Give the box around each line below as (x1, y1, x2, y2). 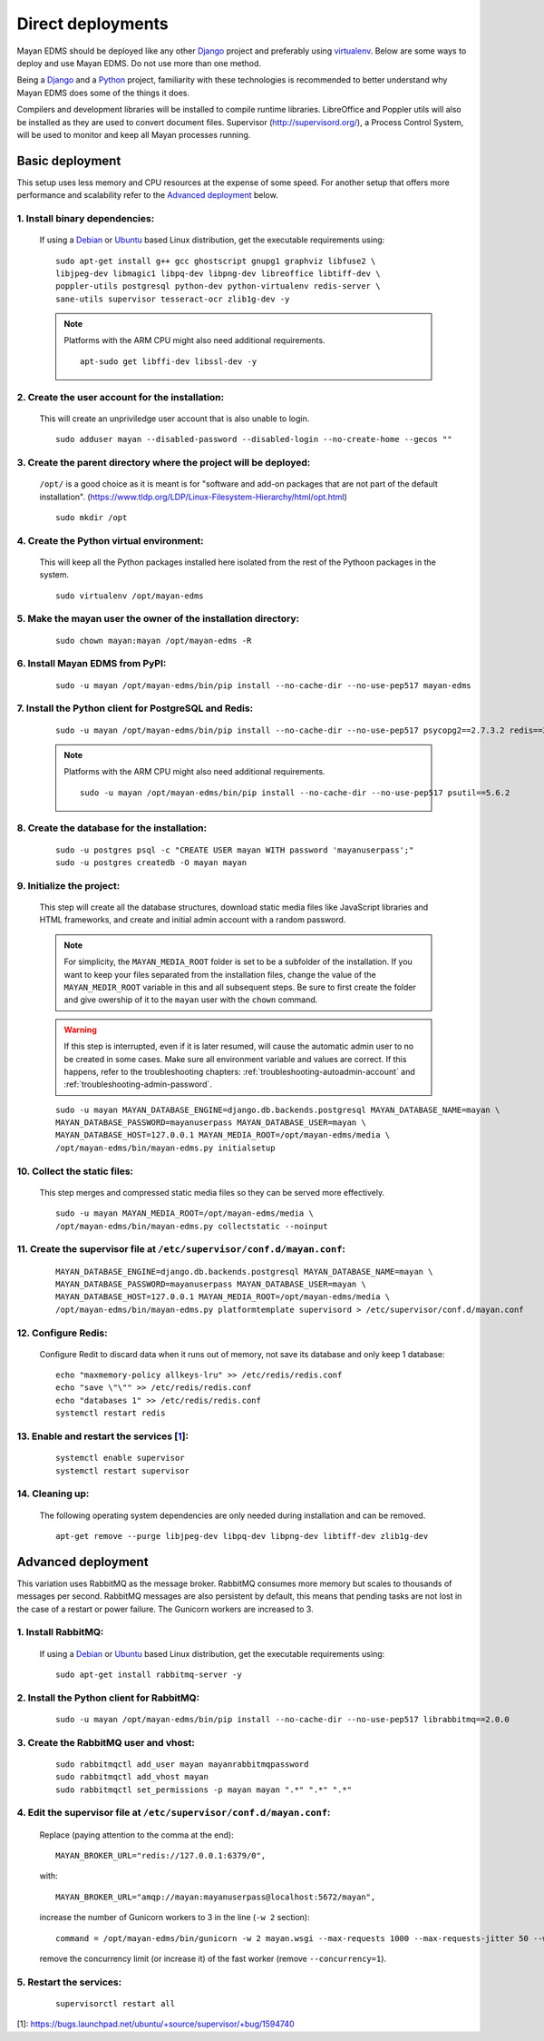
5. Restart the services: (16, 1976, 122, 1988)
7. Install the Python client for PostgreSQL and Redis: (16, 702, 254, 715)
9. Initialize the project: (16, 879, 121, 892)
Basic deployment (16, 153, 121, 168)
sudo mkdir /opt (55, 512, 128, 522)
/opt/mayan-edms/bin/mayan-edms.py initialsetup (55, 1142, 276, 1153)
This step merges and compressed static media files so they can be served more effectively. (39, 1187, 385, 1198)
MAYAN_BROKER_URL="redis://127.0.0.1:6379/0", (55, 1850, 267, 1860)
